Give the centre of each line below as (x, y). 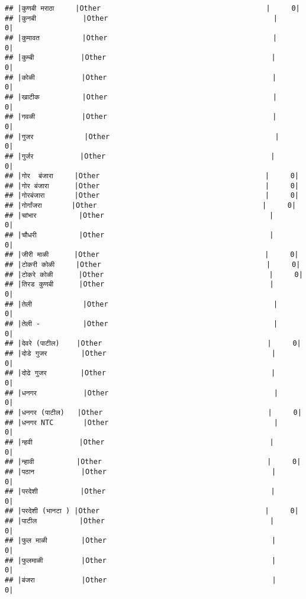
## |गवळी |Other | (141, 117)
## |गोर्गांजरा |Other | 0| (151, 206)
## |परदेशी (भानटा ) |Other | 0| (152, 511)
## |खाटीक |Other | (141, 97)
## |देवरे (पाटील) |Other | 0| (153, 344)
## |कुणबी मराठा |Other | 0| (152, 8)
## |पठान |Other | (141, 471)
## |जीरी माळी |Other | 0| (152, 255)
